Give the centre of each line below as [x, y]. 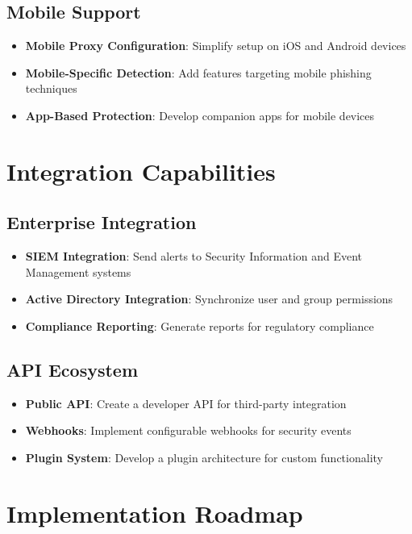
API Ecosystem [73, 369]
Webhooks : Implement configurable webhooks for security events [188, 430]
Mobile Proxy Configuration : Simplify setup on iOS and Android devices [216, 46]
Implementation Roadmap [155, 513]
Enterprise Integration [102, 222]
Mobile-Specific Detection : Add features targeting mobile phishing [198, 72]
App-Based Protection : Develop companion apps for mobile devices [200, 115]
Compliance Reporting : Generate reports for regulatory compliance [200, 325]
